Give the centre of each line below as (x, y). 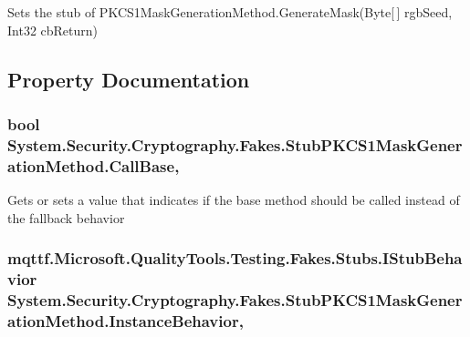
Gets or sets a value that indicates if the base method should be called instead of (234, 200)
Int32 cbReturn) (53, 30)
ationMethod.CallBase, (94, 165)
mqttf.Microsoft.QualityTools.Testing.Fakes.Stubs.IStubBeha (235, 258)
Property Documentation (129, 79)
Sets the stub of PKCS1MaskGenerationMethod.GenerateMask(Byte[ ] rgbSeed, (230, 12)
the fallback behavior (66, 217)
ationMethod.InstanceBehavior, (125, 320)
